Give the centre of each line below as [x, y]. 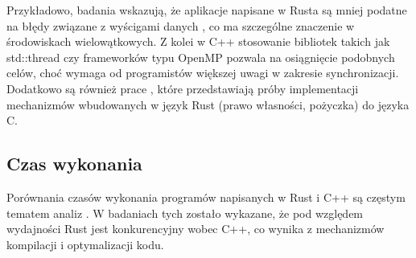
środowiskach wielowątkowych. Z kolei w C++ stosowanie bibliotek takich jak [198, 41]
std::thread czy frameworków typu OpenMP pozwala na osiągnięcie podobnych [201, 57]
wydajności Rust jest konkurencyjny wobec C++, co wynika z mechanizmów [196, 229]
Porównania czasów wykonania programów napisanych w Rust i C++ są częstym [206, 197]
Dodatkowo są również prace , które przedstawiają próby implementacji [183, 88]
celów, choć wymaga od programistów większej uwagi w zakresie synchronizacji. [203, 73]
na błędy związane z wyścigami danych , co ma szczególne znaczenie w [181, 25]
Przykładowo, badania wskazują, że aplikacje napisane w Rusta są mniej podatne [207, 10]
